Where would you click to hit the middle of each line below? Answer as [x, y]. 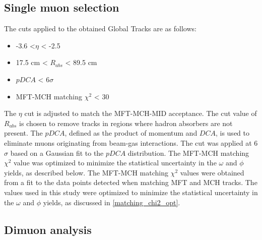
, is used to [232, 133]
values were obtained [212, 172]
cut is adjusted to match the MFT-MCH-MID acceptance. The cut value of [141, 113]
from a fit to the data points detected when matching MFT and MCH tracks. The [131, 182]
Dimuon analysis [48, 229]
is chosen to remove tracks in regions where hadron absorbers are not [126, 123]
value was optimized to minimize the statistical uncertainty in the [115, 163]
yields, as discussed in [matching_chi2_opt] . [112, 202]
